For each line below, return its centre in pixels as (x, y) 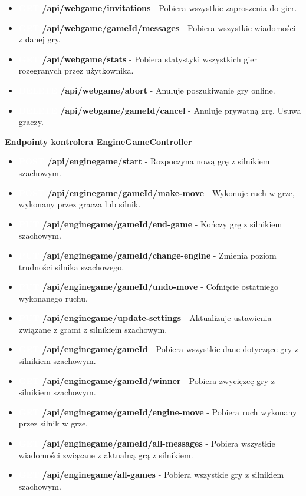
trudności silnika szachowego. (71, 267)
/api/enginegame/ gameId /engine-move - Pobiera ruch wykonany (170, 411)
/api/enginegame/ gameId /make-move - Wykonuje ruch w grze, (171, 192)
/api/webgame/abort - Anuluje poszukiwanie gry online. (168, 90)
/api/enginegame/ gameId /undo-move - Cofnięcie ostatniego (160, 287)
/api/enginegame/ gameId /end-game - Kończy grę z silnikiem (162, 224)
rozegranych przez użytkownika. (76, 70)
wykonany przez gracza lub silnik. (80, 204)
